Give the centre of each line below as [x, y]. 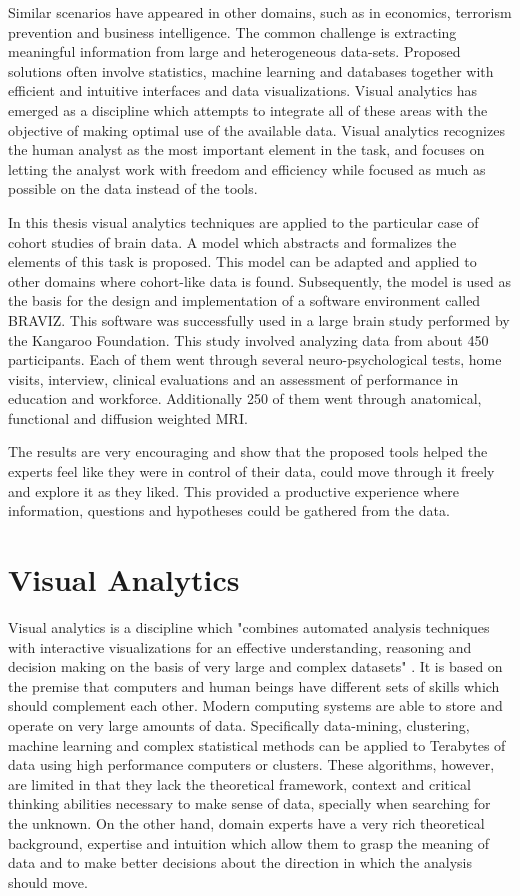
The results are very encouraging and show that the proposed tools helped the [248, 451]
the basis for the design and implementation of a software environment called [244, 300]
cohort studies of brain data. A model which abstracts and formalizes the [232, 241]
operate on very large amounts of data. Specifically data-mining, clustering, [239, 724]
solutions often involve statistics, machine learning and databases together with [251, 70]
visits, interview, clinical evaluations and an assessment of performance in [233, 378]
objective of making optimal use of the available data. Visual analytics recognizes [256, 129]
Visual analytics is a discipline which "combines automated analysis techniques [249, 626]
